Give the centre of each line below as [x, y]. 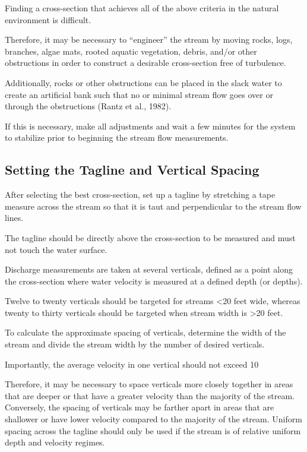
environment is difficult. [48, 19]
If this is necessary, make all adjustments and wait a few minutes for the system [150, 126]
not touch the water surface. [56, 249]
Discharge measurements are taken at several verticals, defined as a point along [149, 269]
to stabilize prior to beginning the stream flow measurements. [117, 138]
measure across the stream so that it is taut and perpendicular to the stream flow [153, 206]
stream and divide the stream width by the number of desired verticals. [135, 344]
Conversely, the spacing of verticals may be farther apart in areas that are [140, 407]
